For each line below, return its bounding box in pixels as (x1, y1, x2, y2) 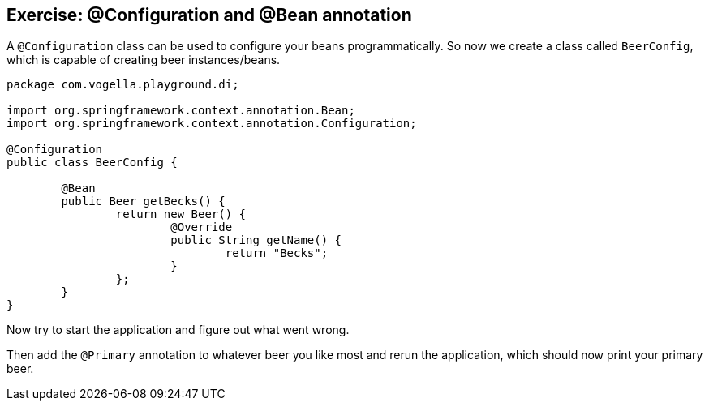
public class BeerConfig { (6, 156, 178, 169)
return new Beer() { (115, 208, 247, 221)
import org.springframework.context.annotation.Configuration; (6, 117, 417, 131)
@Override (170, 221, 233, 234)
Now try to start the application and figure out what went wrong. (6, 323, 350, 337)
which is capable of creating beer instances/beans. (6, 53, 281, 67)
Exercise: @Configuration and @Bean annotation (6, 5, 412, 25)
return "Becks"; (225, 246, 329, 260)
